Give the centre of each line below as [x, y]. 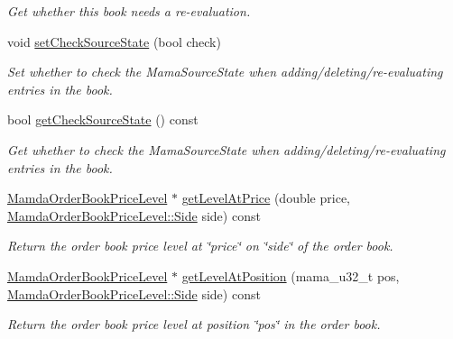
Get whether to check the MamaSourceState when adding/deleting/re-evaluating [226, 149]
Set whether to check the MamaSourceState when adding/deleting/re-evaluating [225, 72]
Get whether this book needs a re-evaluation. [129, 11]
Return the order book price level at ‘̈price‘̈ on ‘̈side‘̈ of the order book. [200, 246]
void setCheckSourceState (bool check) [114, 41]
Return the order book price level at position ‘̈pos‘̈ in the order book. [194, 324]
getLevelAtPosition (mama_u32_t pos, [291, 275]
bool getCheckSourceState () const [103, 119]
